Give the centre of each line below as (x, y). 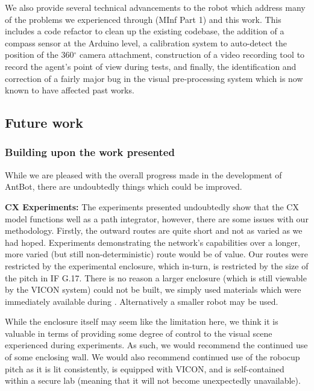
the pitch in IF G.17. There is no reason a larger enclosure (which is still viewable (156, 277)
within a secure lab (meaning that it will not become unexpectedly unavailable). (153, 380)
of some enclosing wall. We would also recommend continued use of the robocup (152, 357)
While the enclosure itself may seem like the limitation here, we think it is (142, 321)
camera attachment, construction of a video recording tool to (192, 55)
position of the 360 (39, 55)
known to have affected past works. (70, 90)
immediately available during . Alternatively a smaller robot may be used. (142, 301)
